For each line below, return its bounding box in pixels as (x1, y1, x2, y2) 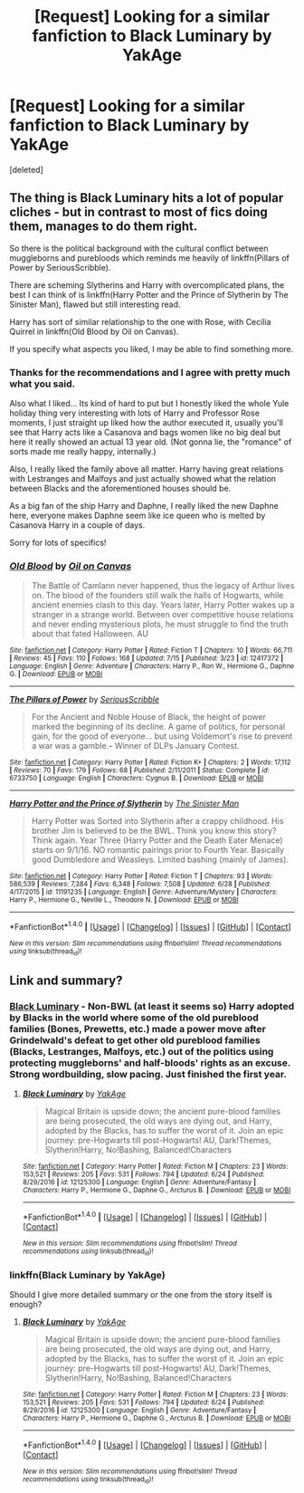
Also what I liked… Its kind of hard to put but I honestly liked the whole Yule (9, 398, 290, 409)
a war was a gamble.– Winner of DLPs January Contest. (31, 741, 240, 751)
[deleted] (9, 164, 43, 175)
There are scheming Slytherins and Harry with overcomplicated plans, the (9, 279, 285, 291)
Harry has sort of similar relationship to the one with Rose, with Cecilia (9, 316, 271, 327)
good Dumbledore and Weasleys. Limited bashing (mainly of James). (31, 854, 290, 866)
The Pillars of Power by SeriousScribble (9, 694, 160, 705)
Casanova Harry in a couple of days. (9, 520, 146, 531)
